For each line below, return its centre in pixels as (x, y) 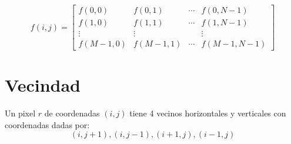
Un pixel (20, 113)
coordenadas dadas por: (47, 124)
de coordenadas (72, 113)
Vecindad (43, 85)
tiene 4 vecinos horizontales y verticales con (208, 113)
